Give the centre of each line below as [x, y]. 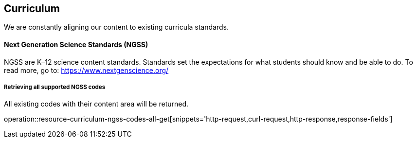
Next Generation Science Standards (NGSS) [76, 45]
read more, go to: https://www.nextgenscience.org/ [86, 70]
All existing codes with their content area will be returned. [96, 104]
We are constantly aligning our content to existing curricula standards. [116, 27]
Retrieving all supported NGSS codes [55, 87]
